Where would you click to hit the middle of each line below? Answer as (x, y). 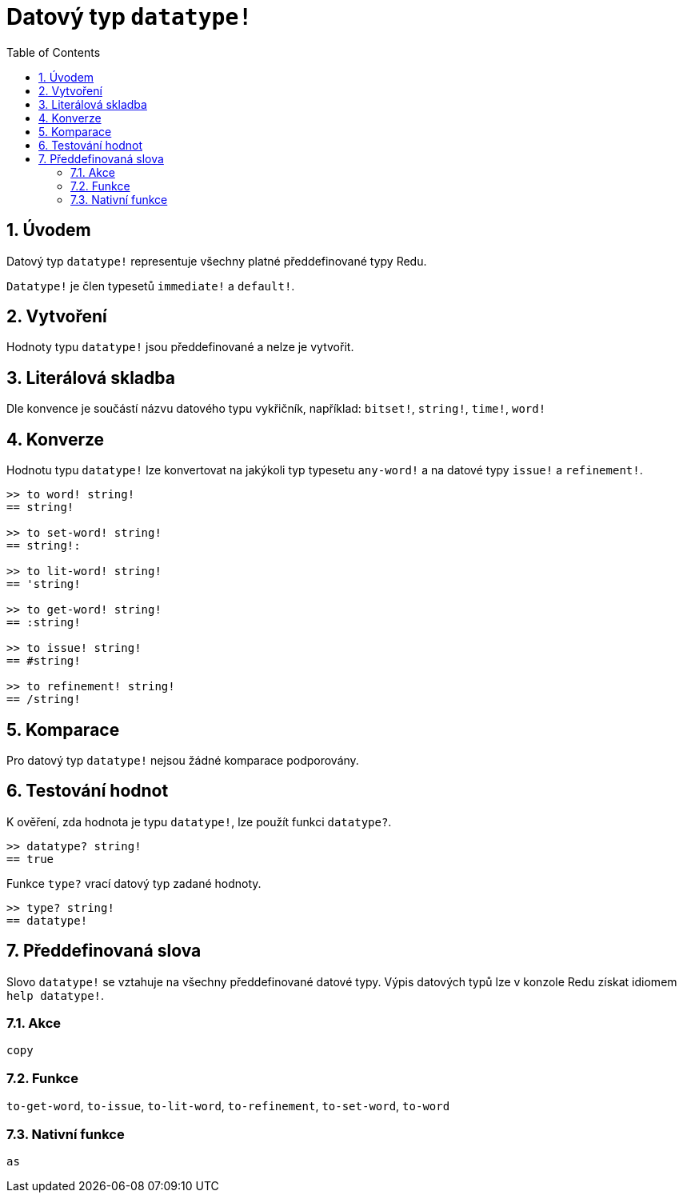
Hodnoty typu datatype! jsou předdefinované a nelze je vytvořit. (180, 347)
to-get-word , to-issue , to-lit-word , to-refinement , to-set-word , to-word (228, 1106)
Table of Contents (54, 52)
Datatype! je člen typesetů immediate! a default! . (151, 286)
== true (30, 859)
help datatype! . (56, 995)
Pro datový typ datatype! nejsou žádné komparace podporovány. (183, 760)
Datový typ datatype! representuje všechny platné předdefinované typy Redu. (217, 261)
